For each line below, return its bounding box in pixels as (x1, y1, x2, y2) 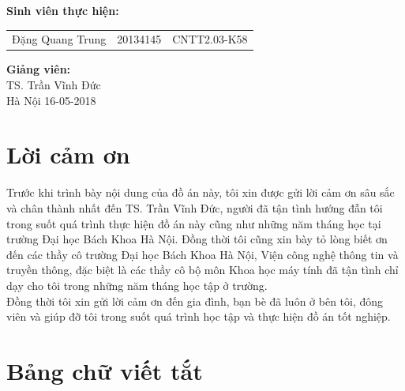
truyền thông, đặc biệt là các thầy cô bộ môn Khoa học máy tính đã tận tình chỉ (6, 261, 399, 278)
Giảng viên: (6, 61, 71, 77)
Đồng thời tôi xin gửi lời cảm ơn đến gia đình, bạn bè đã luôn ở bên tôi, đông (6, 292, 384, 309)
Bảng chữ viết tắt (6, 354, 203, 386)
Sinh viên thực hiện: (6, 2, 119, 18)
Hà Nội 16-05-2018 (6, 92, 96, 108)
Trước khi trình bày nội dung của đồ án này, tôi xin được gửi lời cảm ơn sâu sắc (6, 184, 395, 201)
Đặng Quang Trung (12, 31, 107, 47)
